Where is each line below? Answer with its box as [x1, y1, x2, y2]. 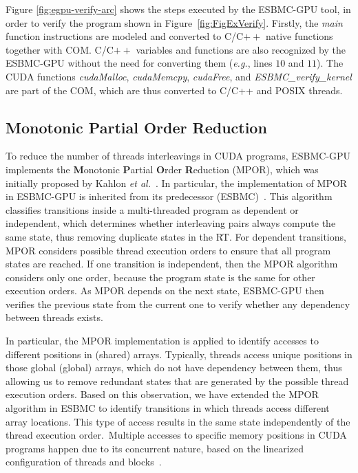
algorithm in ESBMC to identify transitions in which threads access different [6, 401, 330, 415]
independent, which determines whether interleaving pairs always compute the [6, 216, 336, 230]
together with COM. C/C [6, 42, 114, 56]
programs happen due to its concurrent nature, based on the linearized [6, 441, 304, 455]
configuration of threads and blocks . [6, 454, 162, 469]
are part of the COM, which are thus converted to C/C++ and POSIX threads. [6, 82, 343, 97]
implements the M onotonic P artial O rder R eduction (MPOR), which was [6, 162, 319, 176]
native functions [265, 29, 333, 43]
